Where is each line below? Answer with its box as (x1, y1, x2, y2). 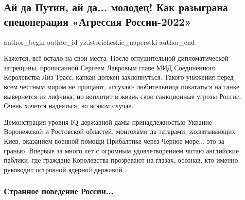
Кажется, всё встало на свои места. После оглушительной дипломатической (4, 53, 228, 63)
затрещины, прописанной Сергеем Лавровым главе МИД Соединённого (4, 62, 216, 72)
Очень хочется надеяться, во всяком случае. (4, 100, 134, 111)
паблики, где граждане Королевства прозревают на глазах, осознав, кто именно (4, 155, 238, 165)
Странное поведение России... (4, 185, 114, 197)
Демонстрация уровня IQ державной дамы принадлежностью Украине (4, 117, 212, 127)
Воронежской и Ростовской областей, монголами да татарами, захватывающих (4, 126, 236, 136)
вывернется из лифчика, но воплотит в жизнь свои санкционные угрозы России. (4, 91, 242, 101)
